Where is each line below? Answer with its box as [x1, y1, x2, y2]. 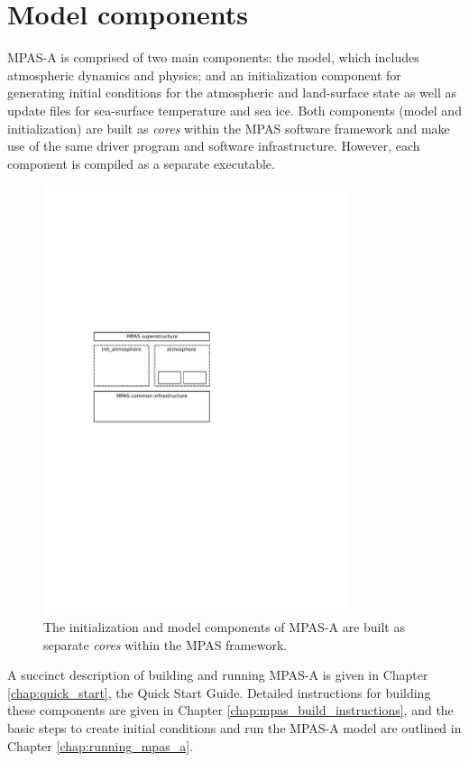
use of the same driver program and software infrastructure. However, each [7, 136, 420, 155]
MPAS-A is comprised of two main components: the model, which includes [7, 48, 419, 67]
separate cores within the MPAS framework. [43, 635, 288, 654]
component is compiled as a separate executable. [7, 153, 275, 172]
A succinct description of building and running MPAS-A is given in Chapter [7, 665, 428, 684]
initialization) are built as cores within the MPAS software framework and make [7, 118, 450, 137]
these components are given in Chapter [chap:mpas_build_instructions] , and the [7, 701, 454, 720]
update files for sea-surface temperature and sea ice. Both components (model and [7, 100, 462, 119]
